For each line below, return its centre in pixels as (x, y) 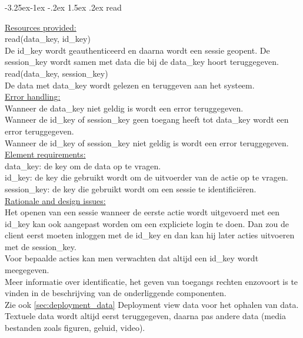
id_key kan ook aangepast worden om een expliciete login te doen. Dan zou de (147, 223)
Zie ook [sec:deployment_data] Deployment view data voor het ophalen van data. (152, 304)
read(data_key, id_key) (48, 39)
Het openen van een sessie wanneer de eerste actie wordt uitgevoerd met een (142, 212)
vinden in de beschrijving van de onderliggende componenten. (116, 293)
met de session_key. (41, 246)
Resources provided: (41, 27)
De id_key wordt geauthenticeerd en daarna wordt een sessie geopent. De (137, 50)
